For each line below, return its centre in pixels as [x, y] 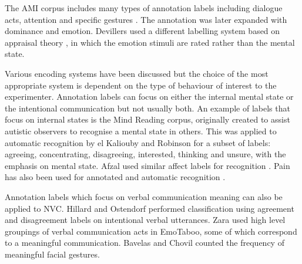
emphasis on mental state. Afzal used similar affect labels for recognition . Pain [147, 165]
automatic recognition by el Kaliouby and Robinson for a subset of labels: [138, 142]
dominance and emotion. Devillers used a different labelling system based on [142, 31]
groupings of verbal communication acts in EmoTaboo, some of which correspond [151, 231]
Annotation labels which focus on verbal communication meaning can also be [144, 196]
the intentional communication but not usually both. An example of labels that [147, 108]
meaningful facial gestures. [52, 254]
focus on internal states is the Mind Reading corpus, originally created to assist [147, 119]
